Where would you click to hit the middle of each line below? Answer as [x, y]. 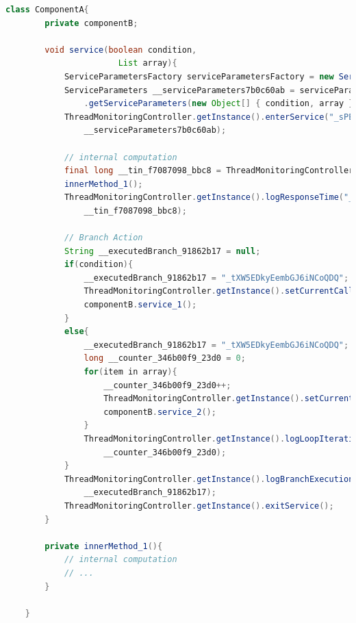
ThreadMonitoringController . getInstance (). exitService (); [199, 506]
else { [76, 332]
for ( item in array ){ [130, 372]
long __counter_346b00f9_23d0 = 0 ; [165, 358]
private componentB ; [91, 23]
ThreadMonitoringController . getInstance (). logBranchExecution [209, 479]
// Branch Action [103, 238]
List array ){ [148, 63]
